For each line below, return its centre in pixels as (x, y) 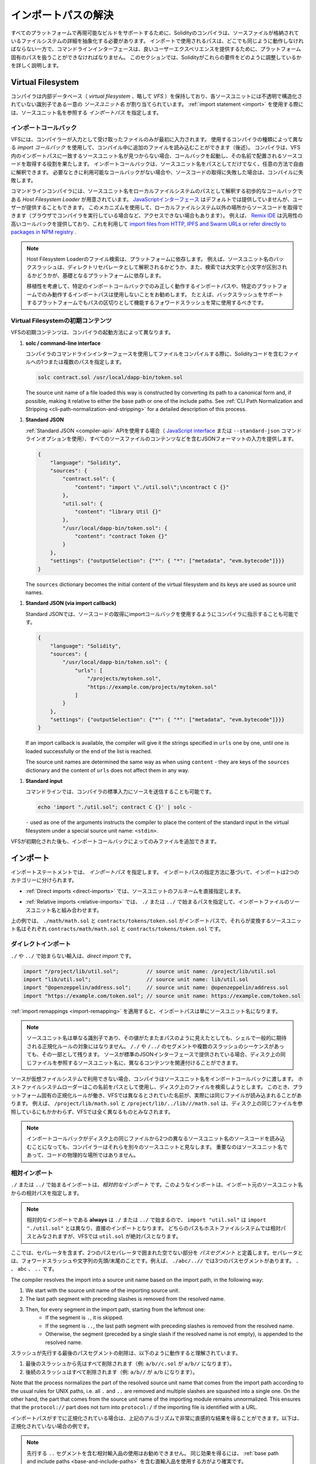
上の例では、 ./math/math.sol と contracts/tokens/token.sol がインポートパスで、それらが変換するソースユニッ (156, 921)
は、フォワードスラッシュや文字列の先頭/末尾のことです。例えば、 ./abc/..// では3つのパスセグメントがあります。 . (155, 1261)
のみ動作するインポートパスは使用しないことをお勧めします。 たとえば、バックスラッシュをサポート (163, 294)
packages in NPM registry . (44, 232)
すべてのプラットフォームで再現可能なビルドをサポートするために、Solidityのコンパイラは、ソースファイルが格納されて (155, 33)
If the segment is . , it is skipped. (85, 1318)
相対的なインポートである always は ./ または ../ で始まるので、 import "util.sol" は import (146, 1220)
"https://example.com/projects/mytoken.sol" (152, 687)
